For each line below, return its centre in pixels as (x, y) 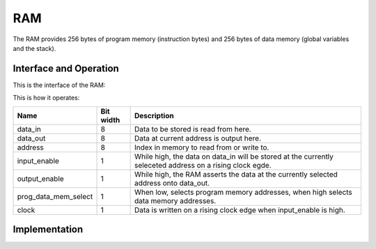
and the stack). (34, 48)
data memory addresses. (175, 200)
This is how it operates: (46, 98)
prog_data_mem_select (55, 196)
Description (154, 115)
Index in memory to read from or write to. (202, 147)
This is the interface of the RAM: (59, 85)
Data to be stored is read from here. (193, 129)
